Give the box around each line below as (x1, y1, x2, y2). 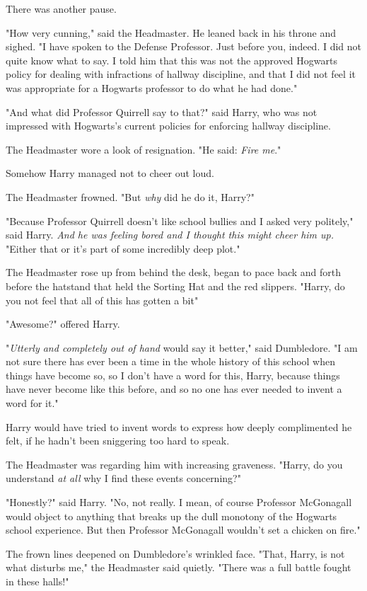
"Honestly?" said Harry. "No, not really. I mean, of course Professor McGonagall (6, 495, 352, 510)
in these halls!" (6, 574, 69, 588)
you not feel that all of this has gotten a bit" (6, 292, 199, 307)
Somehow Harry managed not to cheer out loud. (6, 166, 214, 180)
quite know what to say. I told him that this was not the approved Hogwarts (6, 52, 337, 67)
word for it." (6, 396, 59, 411)
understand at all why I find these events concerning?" (6, 471, 241, 486)
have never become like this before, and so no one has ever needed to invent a (6, 381, 342, 396)
